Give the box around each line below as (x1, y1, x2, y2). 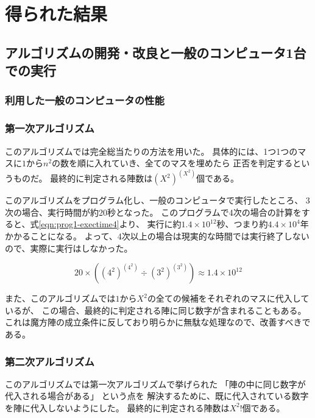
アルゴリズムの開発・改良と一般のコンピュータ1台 (5, 43, 306, 62)
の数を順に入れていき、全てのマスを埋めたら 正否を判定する (52, 157, 293, 169)
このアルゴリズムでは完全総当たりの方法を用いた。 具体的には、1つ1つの (5, 144, 298, 157)
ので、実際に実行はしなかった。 (5, 241, 133, 254)
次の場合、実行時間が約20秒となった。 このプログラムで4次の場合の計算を (5, 205, 302, 218)
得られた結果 (5, 1, 108, 26)
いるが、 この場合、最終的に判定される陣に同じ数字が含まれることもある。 (5, 303, 306, 316)
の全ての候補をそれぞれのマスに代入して (147, 292, 310, 305)
